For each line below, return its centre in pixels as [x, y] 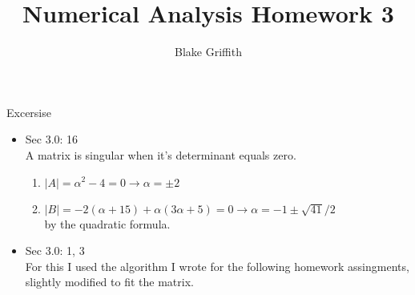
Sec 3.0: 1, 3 [55, 251]
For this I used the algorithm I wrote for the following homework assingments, [217, 266]
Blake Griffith [208, 52]
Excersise [29, 112]
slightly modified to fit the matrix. [109, 282]
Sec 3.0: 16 [52, 139]
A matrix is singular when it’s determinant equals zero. [161, 154]
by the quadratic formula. [107, 223]
